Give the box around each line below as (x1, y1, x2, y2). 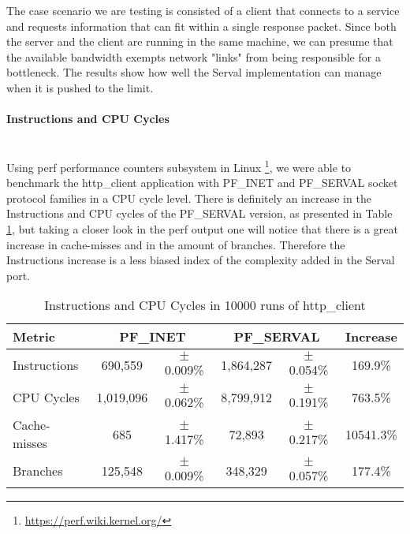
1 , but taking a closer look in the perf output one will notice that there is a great (6, 220, 398, 237)
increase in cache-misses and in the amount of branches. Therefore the (6, 236, 345, 252)
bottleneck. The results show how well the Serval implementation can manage (6, 64, 382, 80)
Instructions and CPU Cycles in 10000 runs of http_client (44, 296, 366, 315)
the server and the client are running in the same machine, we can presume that (6, 33, 393, 50)
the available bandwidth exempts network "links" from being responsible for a (6, 48, 381, 65)
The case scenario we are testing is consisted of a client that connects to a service (6, 2, 400, 18)
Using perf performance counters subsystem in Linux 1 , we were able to (6, 156, 352, 175)
